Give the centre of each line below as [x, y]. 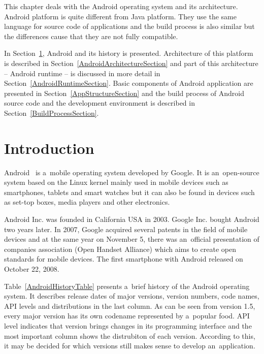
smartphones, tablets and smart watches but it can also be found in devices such [129, 192]
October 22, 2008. [32, 269]
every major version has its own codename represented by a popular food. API [127, 316]
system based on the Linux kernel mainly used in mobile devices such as [116, 182]
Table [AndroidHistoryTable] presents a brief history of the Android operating [127, 286]
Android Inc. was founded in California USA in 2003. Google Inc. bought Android [132, 219]
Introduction [49, 148]
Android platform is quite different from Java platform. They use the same [120, 16]
